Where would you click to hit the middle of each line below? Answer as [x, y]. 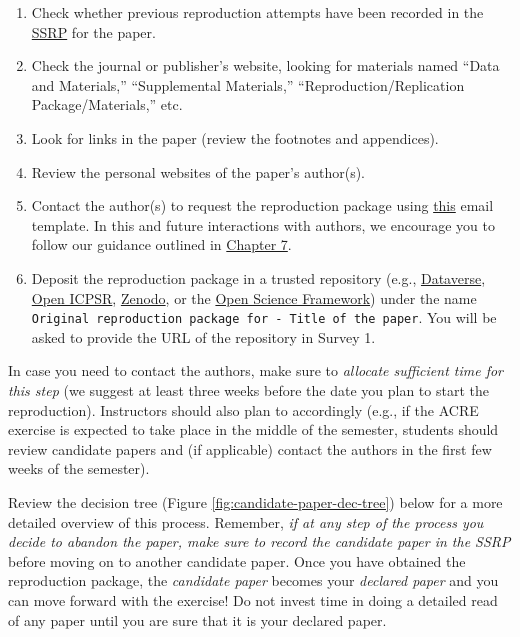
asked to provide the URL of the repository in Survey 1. [203, 336]
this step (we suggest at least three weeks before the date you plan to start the [248, 389]
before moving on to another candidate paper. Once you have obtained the [237, 560]
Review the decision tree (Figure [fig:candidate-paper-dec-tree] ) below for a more [255, 501]
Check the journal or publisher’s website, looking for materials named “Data [265, 65]
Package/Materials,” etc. [107, 104]
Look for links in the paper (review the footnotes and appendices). [235, 137]
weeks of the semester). [79, 468]
